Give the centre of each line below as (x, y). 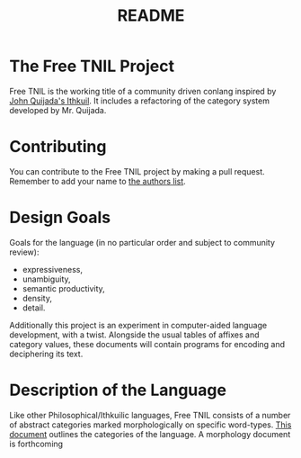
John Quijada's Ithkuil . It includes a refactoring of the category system (139, 101)
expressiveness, (53, 269)
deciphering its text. (46, 354)
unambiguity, (46, 279)
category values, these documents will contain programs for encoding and (147, 344)
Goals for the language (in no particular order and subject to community (142, 242)
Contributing (58, 147)
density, (37, 298)
